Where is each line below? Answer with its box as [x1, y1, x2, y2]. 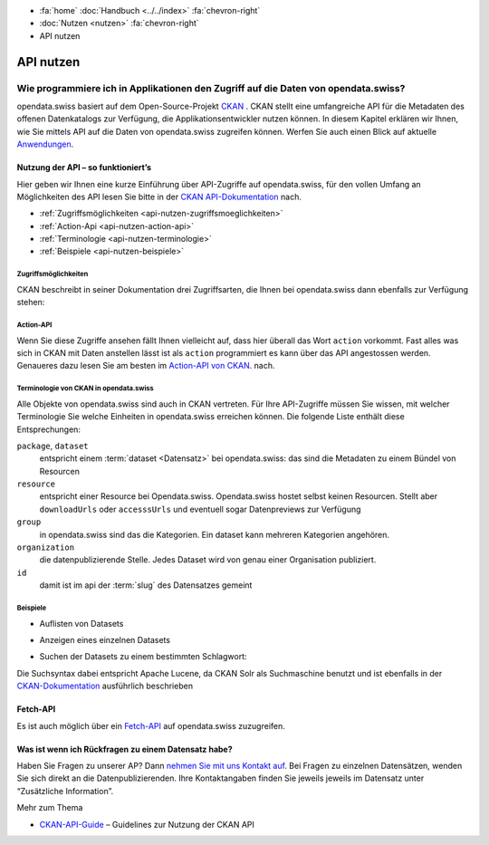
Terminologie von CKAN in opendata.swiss [16, 384, 154, 393]
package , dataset [16, 440, 90, 451]
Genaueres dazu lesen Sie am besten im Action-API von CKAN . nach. [16, 360, 275, 371]
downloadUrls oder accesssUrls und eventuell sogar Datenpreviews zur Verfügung [39, 504, 361, 514]
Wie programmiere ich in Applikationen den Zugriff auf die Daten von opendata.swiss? [16, 82, 406, 94]
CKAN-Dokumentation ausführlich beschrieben [16, 680, 194, 692]
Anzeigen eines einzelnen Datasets [39, 634, 171, 645]
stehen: [16, 297, 45, 308]
